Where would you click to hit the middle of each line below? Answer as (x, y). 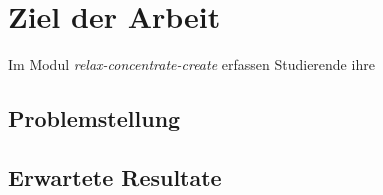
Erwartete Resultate (115, 176)
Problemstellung (94, 118)
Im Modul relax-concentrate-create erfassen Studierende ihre (191, 64)
